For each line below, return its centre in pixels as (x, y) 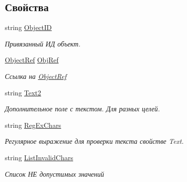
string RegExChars (33, 125)
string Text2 (23, 92)
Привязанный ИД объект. (43, 43)
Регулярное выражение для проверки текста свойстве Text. (94, 141)
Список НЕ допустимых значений (55, 174)
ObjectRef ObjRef (32, 60)
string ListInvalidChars (39, 157)
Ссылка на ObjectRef (36, 76)
